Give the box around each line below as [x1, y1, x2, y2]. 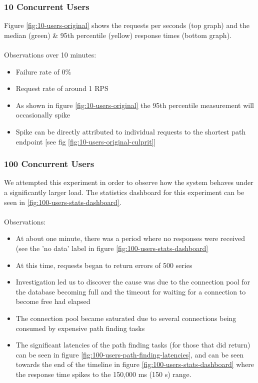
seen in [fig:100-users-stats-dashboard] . [4, 196, 121, 207]
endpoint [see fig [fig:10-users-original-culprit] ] [15, 136, 156, 146]
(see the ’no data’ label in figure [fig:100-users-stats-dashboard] [15, 242, 208, 253]
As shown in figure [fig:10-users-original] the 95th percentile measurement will [15, 99, 254, 110]
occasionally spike [15, 109, 70, 120]
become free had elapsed [15, 296, 90, 306]
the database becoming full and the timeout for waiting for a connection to [15, 286, 246, 296]
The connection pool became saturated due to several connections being [15, 312, 236, 323]
